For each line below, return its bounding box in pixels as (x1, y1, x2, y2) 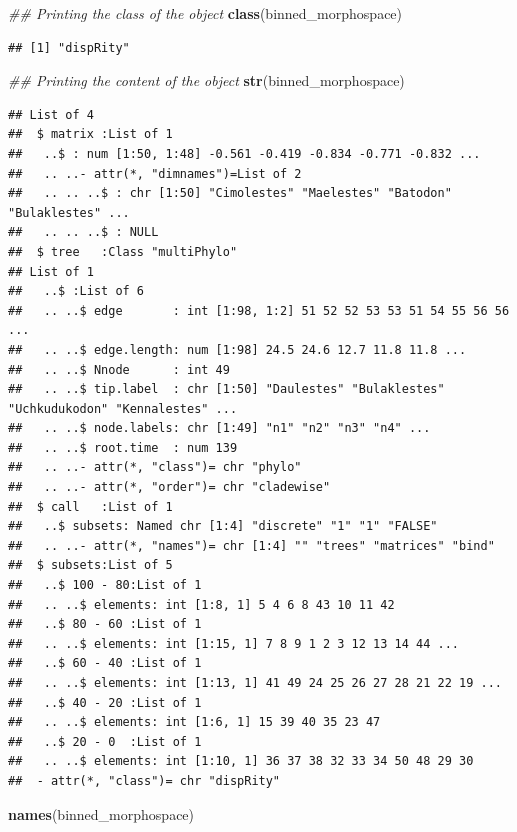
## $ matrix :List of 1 (8, 127, 173, 142)
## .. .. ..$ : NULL (8, 225, 159, 240)
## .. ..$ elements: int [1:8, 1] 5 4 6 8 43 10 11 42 (8, 597, 395, 612)
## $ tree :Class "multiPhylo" (8, 244, 238, 259)
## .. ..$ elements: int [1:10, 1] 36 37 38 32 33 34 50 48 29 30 (8, 754, 474, 769)
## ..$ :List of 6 (8, 284, 145, 299)
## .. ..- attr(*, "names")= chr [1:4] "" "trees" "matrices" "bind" (8, 538, 495, 553)
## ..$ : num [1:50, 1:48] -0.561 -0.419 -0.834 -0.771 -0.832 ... (8, 146, 481, 161)
